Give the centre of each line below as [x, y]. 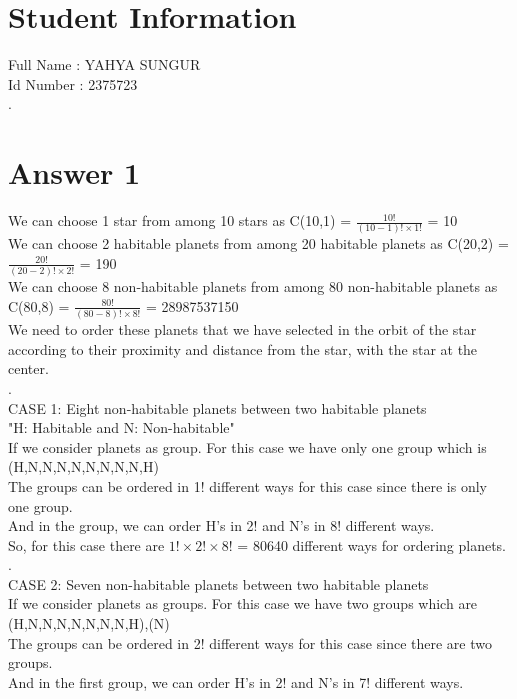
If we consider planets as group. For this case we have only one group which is [247, 446]
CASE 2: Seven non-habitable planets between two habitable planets [218, 583]
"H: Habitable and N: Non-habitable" [121, 427]
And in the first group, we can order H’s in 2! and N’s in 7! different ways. [236, 681]
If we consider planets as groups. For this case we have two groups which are [243, 603]
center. [28, 368]
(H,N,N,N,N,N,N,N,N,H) [83, 466]
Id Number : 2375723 [73, 83]
